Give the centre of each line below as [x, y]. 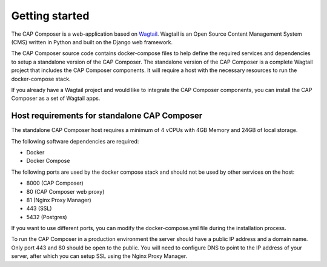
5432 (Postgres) [47, 217]
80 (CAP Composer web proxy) [65, 191]
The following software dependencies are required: [75, 141]
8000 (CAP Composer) [55, 183]
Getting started [50, 16]
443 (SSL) [39, 208]
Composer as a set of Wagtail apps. [56, 98]
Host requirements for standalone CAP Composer [107, 116]
